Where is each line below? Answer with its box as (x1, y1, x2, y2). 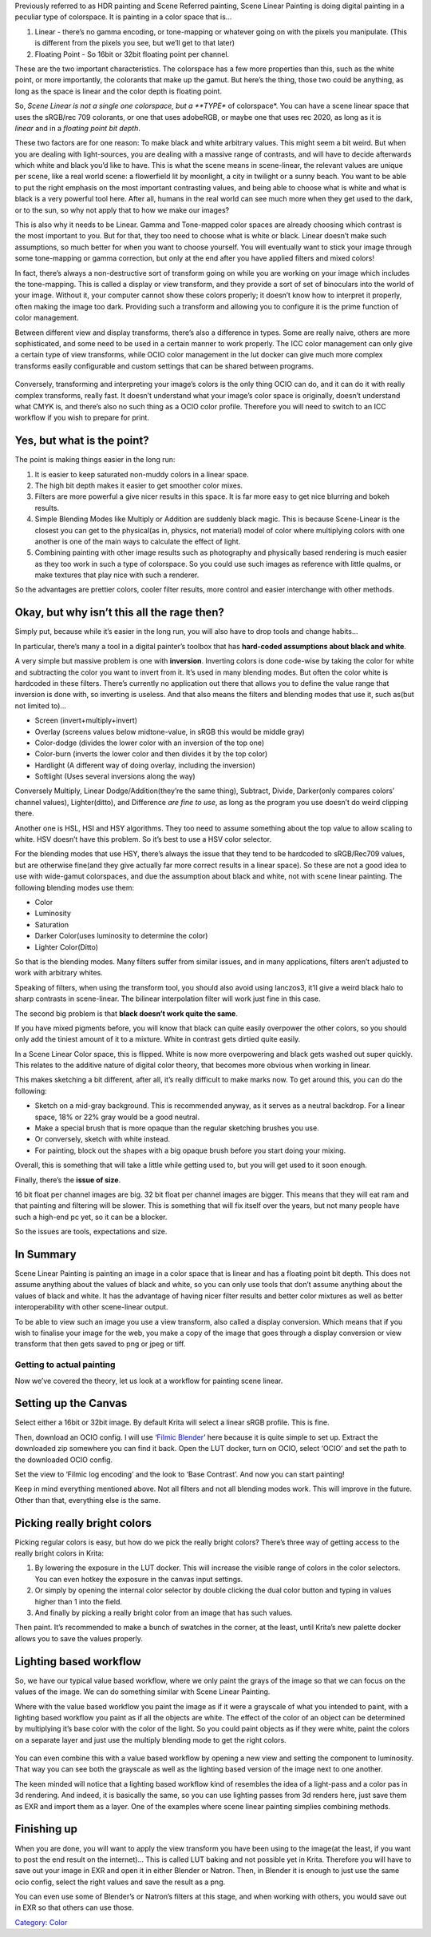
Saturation (34, 919, 69, 929)
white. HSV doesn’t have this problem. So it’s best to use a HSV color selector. (14, 835, 272, 844)
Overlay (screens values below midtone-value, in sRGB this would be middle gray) (34, 727, 305, 736)
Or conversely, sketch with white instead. (34, 1134, 171, 1144)
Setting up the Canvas (14, 1397, 128, 1410)
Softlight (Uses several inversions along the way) (34, 771, 196, 781)
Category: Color (14, 1917, 68, 1927)
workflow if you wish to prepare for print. (14, 413, 149, 423)
